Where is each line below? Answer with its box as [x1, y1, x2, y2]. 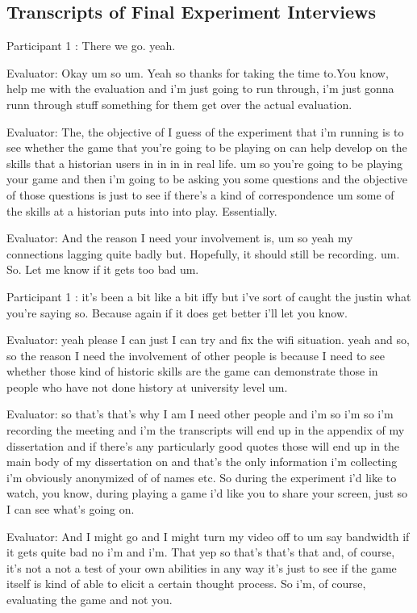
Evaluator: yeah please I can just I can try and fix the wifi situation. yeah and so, [6, 331, 410, 348]
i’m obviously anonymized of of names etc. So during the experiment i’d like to [6, 468, 397, 485]
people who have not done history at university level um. [6, 378, 288, 395]
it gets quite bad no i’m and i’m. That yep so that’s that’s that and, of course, [6, 544, 395, 561]
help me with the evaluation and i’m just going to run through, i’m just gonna [6, 80, 394, 97]
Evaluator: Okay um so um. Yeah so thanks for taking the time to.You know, [6, 64, 389, 81]
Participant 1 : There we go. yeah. [6, 37, 176, 54]
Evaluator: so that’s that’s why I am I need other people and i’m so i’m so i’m [6, 405, 394, 422]
